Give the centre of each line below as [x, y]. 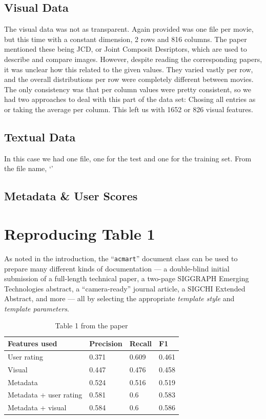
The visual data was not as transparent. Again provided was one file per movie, [129, 29]
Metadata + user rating [45, 395]
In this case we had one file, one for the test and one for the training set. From [128, 158]
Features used [33, 343]
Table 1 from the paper [91, 326]
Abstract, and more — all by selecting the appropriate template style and [119, 298]
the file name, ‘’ [29, 168]
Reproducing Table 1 [80, 233]
